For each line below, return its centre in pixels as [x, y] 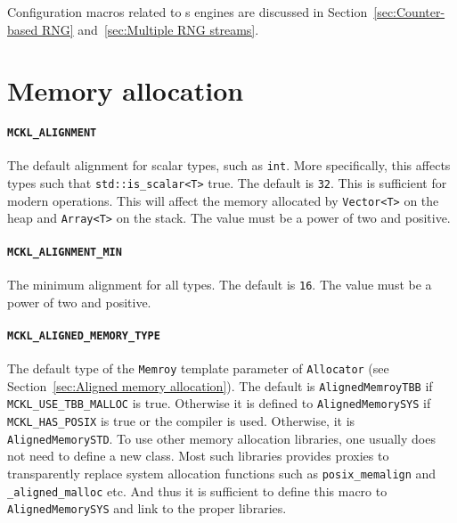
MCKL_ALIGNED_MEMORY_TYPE [84, 335]
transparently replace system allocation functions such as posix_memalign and [222, 473]
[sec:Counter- [409, 12]
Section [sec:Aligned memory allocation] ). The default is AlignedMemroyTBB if [220, 385]
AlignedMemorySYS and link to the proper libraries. [147, 508]
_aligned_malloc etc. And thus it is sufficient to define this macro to [197, 490]
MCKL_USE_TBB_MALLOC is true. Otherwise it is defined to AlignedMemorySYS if [219, 403]
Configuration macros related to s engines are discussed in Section [188, 12]
